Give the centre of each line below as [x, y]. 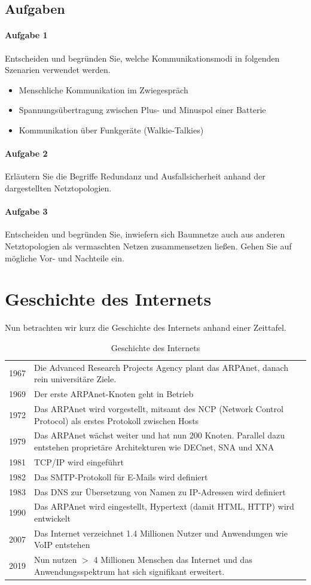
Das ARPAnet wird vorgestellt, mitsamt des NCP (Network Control [159, 408]
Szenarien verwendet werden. [58, 70]
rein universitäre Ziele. [75, 379]
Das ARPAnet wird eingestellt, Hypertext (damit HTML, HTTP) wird [164, 506]
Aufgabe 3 [26, 211]
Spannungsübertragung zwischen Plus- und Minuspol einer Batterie [142, 110]
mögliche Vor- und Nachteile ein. [65, 258]
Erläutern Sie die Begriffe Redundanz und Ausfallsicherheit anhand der [135, 176]
